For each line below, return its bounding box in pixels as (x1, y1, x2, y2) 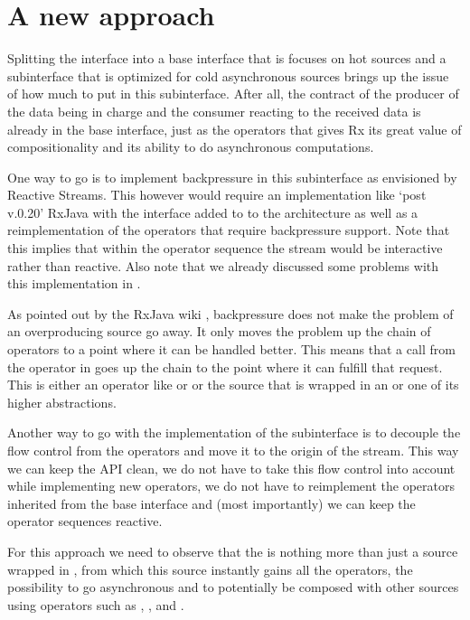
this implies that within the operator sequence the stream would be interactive (7, 239, 443, 258)
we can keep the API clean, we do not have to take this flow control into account (7, 458, 456, 477)
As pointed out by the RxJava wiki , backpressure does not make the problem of (7, 304, 454, 323)
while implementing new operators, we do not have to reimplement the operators (7, 476, 455, 495)
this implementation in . (7, 274, 141, 293)
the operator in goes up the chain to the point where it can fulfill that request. (7, 357, 443, 376)
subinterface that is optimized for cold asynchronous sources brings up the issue (7, 66, 449, 85)
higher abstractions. (7, 392, 117, 411)
